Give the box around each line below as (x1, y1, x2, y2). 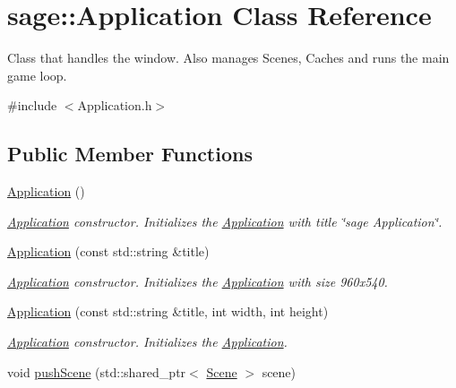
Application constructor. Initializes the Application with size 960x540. (7, 272, 388, 290)
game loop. (7, 65, 67, 84)
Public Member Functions (7, 140, 253, 168)
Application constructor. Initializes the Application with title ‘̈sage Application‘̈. (7, 211, 443, 230)
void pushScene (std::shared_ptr (7, 362, 186, 381)
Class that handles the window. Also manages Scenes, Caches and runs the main (7, 48, 450, 67)
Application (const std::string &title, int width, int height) (7, 302, 329, 321)
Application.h (77, 96, 152, 115)
